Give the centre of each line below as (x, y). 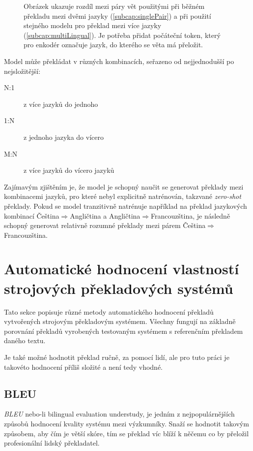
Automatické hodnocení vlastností (122, 269)
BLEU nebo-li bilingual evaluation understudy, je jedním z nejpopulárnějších (119, 414)
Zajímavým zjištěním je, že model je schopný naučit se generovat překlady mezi (124, 186)
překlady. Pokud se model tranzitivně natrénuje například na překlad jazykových (126, 206)
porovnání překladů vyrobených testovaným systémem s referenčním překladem (124, 331)
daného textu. (25, 340)
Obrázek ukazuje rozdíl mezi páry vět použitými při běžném (114, 6)
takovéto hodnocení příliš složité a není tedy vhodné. (83, 367)
